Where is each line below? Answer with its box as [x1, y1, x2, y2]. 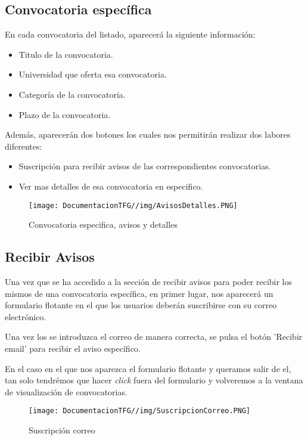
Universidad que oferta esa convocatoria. [18, 68, 167, 80]
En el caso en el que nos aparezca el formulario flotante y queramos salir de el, [5, 362, 291, 374]
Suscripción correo [29, 424, 95, 436]
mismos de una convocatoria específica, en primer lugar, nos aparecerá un [5, 287, 273, 299]
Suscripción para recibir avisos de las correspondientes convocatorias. [18, 160, 271, 172]
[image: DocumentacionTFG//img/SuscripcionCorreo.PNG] [29, 407, 251, 416]
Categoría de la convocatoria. [18, 88, 126, 100]
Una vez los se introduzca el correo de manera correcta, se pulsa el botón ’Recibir [5, 330, 303, 343]
